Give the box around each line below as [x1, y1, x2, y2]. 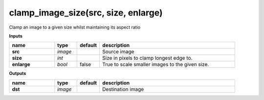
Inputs [9, 33, 23, 39]
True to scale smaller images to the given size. [102, 61, 209, 68]
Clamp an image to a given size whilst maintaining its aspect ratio [9, 24, 141, 30]
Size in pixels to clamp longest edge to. [102, 55, 193, 62]
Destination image [102, 85, 144, 92]
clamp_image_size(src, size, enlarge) [9, 7, 163, 18]
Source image [102, 49, 134, 55]
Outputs [9, 70, 26, 76]
